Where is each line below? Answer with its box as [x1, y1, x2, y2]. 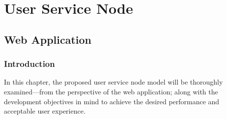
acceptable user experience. [4, 106, 85, 116]
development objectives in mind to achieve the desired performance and [4, 96, 220, 106]
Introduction [4, 58, 55, 70]
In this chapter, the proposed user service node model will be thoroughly [4, 77, 223, 87]
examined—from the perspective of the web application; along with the [4, 86, 218, 96]
